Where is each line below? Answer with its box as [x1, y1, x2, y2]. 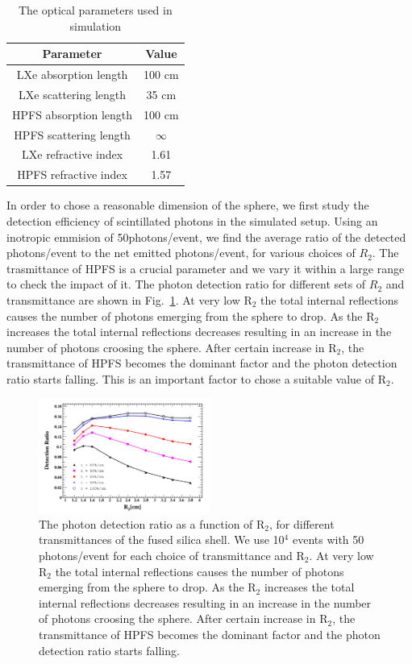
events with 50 [292, 531, 364, 548]
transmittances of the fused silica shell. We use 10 [39, 531, 285, 548]
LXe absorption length [16, 66, 128, 83]
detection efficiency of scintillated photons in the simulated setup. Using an [6, 212, 378, 229]
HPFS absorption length [12, 106, 133, 122]
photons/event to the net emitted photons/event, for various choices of [6, 244, 356, 261]
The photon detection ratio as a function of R [39, 515, 265, 532]
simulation [69, 17, 122, 34]
